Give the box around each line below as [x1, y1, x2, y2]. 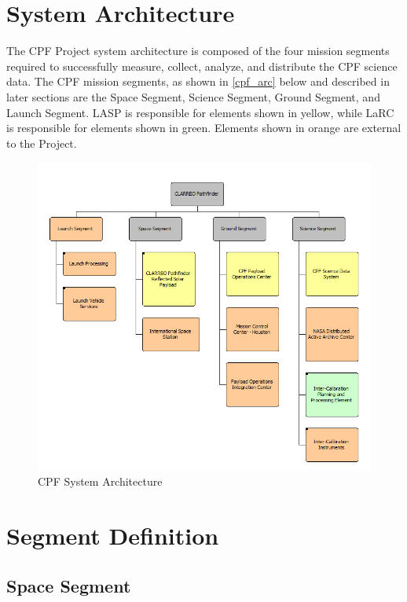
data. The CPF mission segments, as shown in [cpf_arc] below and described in [6, 73, 390, 90]
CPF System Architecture [38, 473, 163, 490]
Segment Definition [6, 519, 219, 552]
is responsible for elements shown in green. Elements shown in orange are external [6, 119, 401, 136]
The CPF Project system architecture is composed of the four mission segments [6, 42, 390, 59]
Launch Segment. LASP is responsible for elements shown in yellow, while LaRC [6, 104, 394, 120]
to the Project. [6, 134, 77, 151]
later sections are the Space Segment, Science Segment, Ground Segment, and [6, 88, 380, 105]
